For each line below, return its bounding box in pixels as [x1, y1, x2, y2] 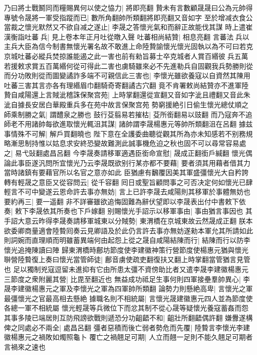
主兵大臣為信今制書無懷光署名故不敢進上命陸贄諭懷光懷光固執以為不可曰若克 [4, 41, 253, 51]
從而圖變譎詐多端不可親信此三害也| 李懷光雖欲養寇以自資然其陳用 [38, 70, 251, 81]
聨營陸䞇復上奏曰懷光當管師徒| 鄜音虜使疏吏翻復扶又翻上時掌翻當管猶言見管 [4, 254, 251, 265]
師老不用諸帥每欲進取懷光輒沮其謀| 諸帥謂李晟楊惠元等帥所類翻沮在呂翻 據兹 [4, 119, 253, 129]
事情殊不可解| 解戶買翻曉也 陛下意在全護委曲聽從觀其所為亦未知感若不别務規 [4, 128, 253, 138]
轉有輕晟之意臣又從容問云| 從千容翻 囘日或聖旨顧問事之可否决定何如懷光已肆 [4, 177, 253, 187]
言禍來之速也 [4, 341, 45, 352]
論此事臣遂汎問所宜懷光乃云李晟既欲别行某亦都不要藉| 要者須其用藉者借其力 [4, 157, 251, 168]
